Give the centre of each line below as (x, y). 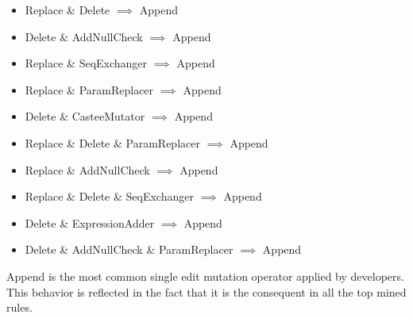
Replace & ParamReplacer (89, 89)
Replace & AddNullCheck (87, 169)
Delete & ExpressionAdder (90, 222)
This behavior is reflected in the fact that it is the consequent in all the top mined (206, 291)
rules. (19, 307)
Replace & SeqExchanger (86, 63)
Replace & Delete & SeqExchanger (109, 196)
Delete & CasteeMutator (85, 116)
